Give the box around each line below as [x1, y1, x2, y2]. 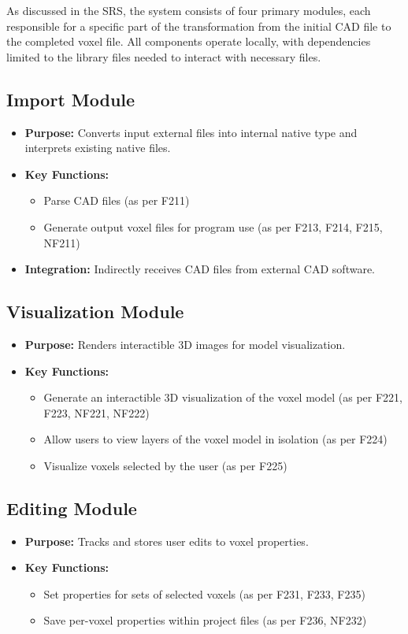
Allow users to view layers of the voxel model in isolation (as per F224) [43, 431, 388, 447]
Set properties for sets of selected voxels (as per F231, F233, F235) [43, 585, 365, 602]
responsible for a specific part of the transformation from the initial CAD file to [6, 17, 391, 34]
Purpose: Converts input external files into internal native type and [24, 124, 358, 140]
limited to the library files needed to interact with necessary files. [6, 48, 321, 65]
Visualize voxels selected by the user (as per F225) [43, 457, 287, 473]
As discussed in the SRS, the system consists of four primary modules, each [6, 2, 371, 18]
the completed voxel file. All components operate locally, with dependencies [6, 33, 371, 50]
